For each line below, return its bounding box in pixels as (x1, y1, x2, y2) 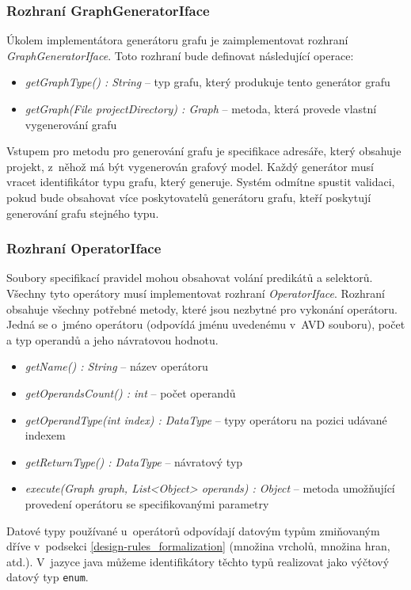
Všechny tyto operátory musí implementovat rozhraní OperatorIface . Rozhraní (6, 284, 385, 301)
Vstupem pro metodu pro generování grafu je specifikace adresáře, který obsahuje (6, 143, 401, 159)
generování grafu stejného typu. (6, 204, 159, 221)
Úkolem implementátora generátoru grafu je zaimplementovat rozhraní (6, 32, 348, 48)
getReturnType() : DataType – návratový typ (25, 453, 243, 470)
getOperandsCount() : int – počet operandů (25, 384, 236, 401)
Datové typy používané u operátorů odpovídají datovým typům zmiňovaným (6, 522, 380, 539)
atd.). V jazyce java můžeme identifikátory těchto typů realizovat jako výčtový (6, 553, 390, 569)
